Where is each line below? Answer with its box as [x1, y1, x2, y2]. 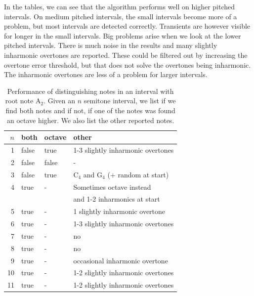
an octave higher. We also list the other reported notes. [6, 115, 174, 125]
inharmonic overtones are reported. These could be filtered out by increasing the [4, 49, 248, 60]
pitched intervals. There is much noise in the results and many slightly [4, 40, 217, 50]
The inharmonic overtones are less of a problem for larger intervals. [4, 69, 208, 80]
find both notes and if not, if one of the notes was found [5, 105, 175, 115]
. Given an [43, 95, 76, 106]
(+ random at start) [107, 169, 169, 179]
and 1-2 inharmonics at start [73, 194, 160, 204]
